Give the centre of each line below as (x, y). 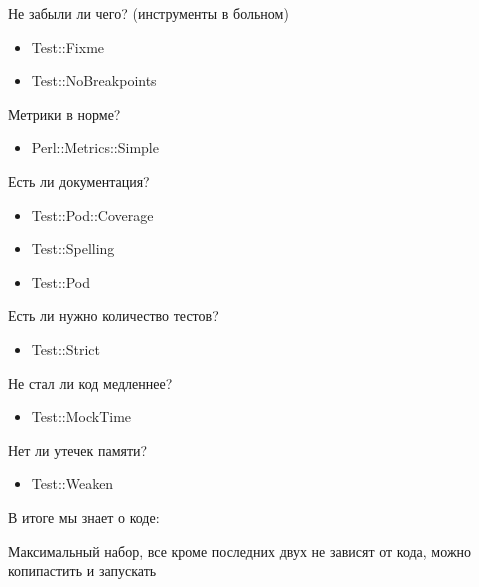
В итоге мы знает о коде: (84, 516)
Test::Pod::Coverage (92, 214)
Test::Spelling (73, 248)
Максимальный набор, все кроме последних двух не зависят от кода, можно (240, 550)
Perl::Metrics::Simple (95, 147)
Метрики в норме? (64, 113)
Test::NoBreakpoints (94, 80)
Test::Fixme (68, 46)
